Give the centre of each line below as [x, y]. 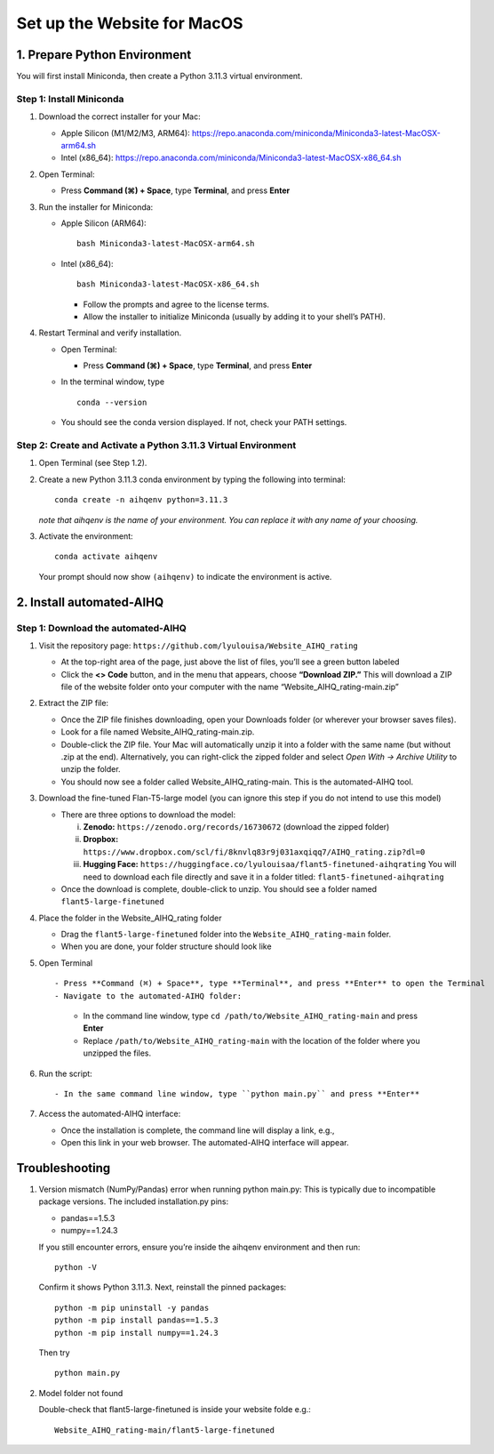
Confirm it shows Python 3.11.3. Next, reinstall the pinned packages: [163, 1287]
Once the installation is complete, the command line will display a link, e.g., [198, 1130]
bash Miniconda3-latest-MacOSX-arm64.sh [166, 244]
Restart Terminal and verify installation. [110, 333]
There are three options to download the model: [148, 815]
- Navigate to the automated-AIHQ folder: [148, 996]
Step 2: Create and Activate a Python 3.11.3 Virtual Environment [156, 445]
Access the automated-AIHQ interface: [110, 1114]
